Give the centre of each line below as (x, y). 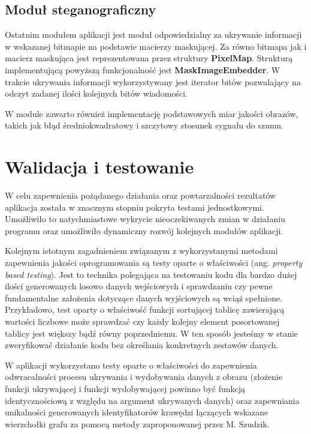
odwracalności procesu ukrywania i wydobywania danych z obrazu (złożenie (144, 377)
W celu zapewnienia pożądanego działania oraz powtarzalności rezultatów (141, 195)
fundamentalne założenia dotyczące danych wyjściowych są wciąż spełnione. (144, 297)
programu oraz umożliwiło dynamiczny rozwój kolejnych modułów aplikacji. (144, 230)
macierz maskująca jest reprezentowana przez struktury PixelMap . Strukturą (149, 58)
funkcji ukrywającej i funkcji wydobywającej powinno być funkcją (125, 388)
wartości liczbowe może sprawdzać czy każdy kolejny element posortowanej (142, 321)
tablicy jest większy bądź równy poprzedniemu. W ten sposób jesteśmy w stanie (152, 333)
